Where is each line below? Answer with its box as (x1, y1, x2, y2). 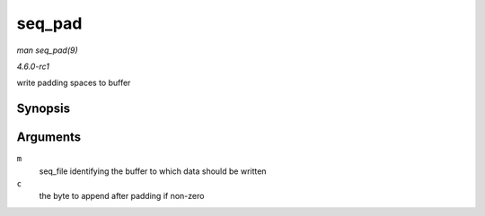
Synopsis (16, 101, 71, 117)
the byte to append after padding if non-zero (39, 191, 205, 202)
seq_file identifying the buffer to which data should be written (39, 166, 267, 177)
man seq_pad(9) (16, 45, 78, 56)
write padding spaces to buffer (16, 77, 131, 89)
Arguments (16, 130, 82, 145)
